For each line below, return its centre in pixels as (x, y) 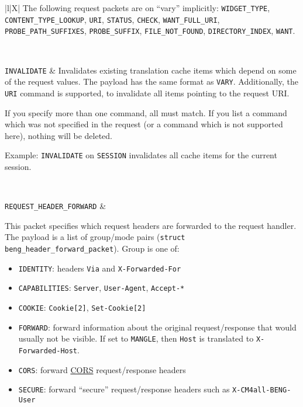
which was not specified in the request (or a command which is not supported (144, 124)
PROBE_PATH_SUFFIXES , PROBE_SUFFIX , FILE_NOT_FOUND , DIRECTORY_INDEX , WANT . (150, 31)
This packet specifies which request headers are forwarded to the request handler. (151, 225)
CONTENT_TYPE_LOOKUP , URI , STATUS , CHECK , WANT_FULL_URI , (112, 19)
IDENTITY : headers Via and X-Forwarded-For (100, 268)
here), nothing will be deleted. (59, 135)
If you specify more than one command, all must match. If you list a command (146, 112)
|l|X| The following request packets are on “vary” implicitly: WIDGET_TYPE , (137, 8)
